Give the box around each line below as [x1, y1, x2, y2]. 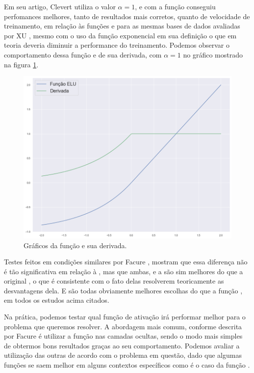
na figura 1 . [4, 59, 39, 69]
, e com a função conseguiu [135, 1, 216, 11]
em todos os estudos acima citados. [4, 295, 109, 305]
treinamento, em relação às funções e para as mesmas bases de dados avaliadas [4, 21, 240, 31]
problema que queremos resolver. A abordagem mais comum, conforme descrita [4, 321, 242, 331]
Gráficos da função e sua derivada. [24, 240, 127, 250]
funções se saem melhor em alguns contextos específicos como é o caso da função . [4, 360, 250, 370]
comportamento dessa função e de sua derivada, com [4, 49, 162, 59]
